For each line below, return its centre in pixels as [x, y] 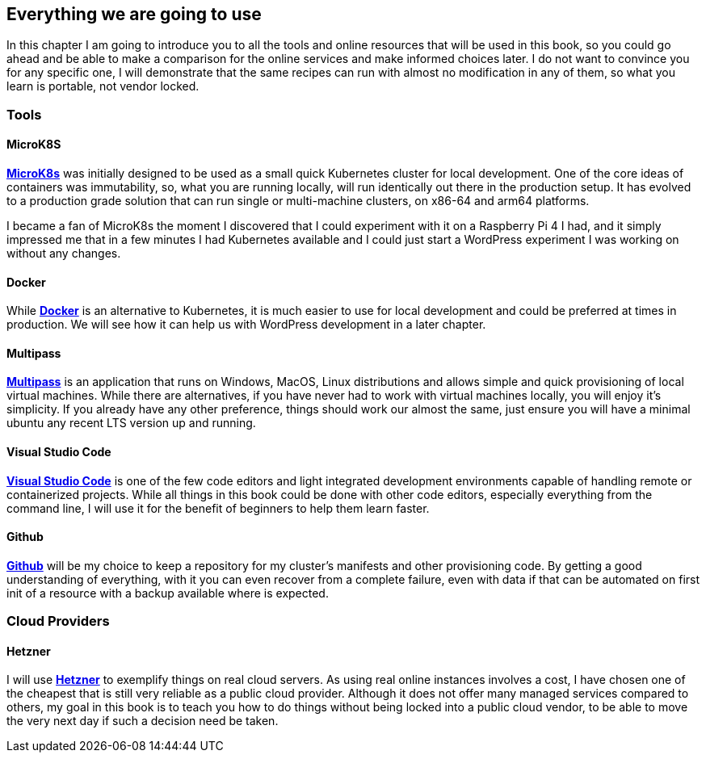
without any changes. [64, 254]
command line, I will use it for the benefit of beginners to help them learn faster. [218, 508]
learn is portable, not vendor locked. [103, 86]
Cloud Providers [58, 621]
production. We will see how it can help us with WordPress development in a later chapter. [246, 325]
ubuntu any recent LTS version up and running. [131, 423]
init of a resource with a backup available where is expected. [168, 593]
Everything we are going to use [134, 14]
